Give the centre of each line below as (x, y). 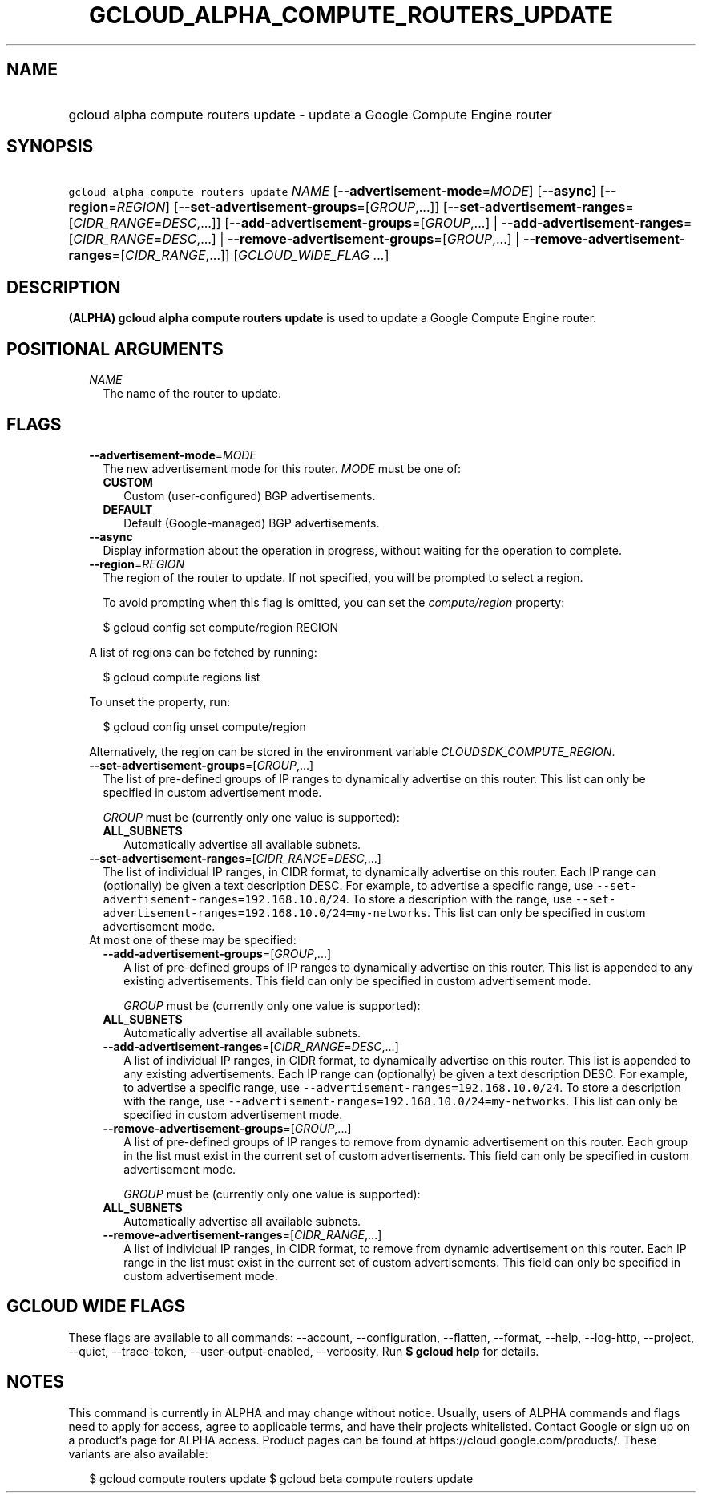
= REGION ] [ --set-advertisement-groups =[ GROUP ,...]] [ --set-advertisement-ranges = (371, 207)
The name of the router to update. (192, 394)
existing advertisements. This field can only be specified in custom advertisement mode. (357, 980)
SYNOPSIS (50, 147)
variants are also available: (138, 1453)
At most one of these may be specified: (193, 939)
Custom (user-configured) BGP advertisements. (250, 495)
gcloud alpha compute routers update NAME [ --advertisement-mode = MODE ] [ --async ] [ (337, 191)
